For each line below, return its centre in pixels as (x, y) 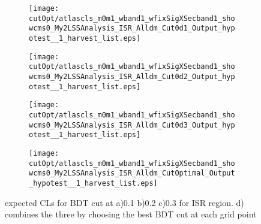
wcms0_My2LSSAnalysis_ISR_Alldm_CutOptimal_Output (132, 173)
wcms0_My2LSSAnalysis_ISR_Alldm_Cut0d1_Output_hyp (132, 28)
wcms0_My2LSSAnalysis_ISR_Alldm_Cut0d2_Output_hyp (132, 76)
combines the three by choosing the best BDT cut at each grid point (131, 214)
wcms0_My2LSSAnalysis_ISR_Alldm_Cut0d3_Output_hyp (132, 125)
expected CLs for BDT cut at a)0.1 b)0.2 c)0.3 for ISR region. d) (124, 202)
